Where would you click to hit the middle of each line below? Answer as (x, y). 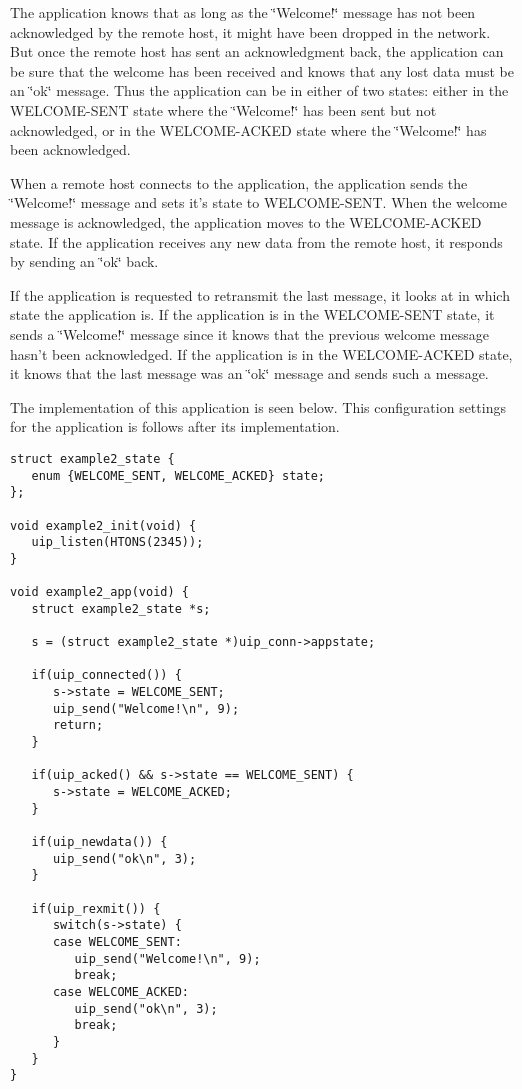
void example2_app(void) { (99, 592)
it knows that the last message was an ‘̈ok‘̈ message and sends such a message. (249, 373)
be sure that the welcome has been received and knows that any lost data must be (262, 70)
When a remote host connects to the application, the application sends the (239, 182)
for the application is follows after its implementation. (175, 426)
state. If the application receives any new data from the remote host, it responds (256, 241)
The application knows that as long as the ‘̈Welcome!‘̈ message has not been (243, 12)
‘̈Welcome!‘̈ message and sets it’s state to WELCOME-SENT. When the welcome (258, 202)
